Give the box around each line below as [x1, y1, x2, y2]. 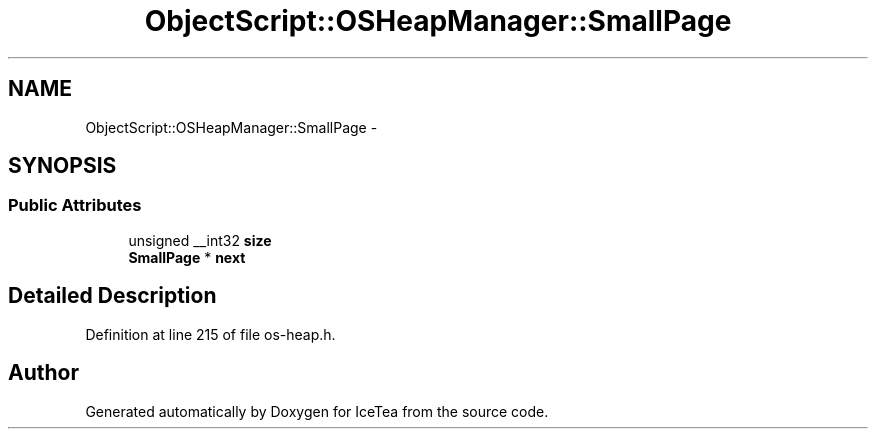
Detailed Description [8, 283, 217, 309]
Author [8, 360, 79, 386]
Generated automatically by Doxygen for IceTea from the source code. [85, 402, 549, 420]
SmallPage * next [128, 248, 246, 266]
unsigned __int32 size [128, 231, 272, 249]
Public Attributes [8, 195, 142, 216]
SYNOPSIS [8, 153, 117, 179]
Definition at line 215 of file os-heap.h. [85, 325, 336, 343]
